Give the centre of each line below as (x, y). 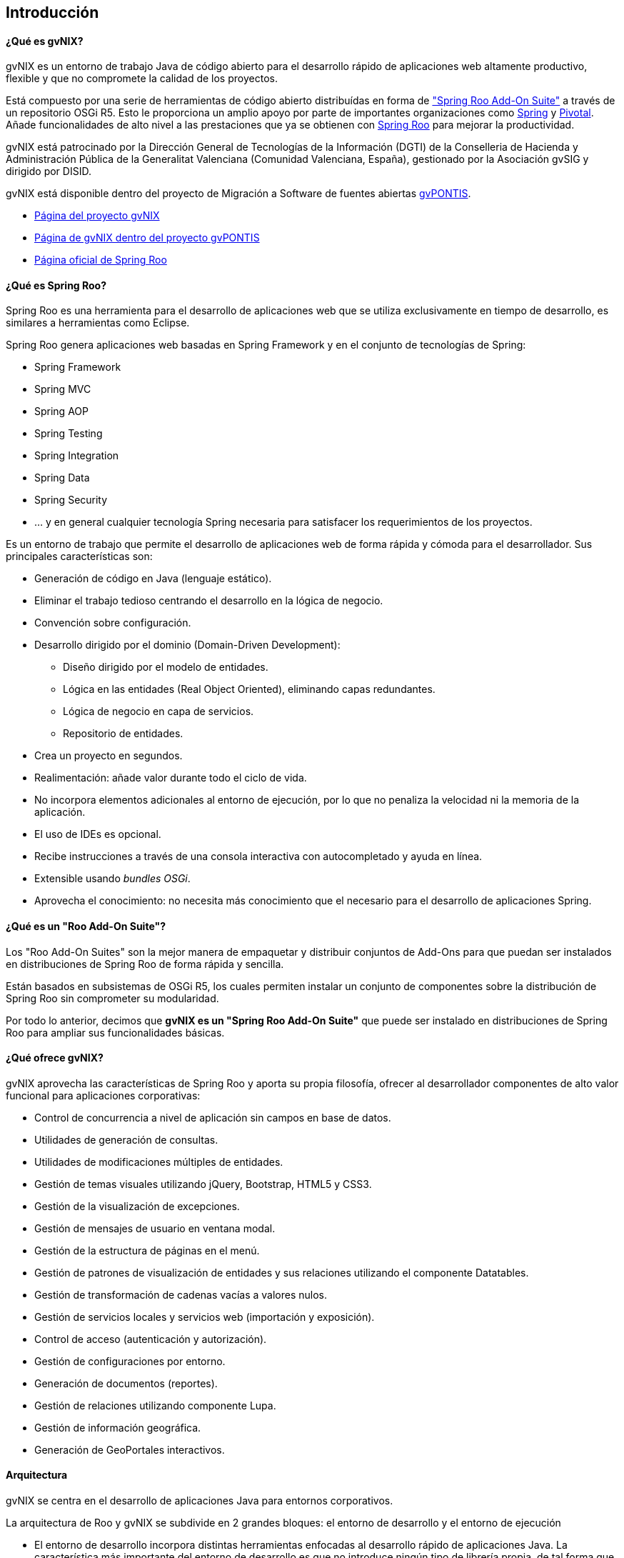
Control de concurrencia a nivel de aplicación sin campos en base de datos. (213, 1117)
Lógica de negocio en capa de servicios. (158, 711)
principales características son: (79, 556)
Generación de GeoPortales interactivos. (130, 1449)
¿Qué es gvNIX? (45, 41)
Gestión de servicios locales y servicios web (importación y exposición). (205, 1317)
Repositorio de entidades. (123, 734)
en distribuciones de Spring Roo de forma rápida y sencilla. (145, 964)
